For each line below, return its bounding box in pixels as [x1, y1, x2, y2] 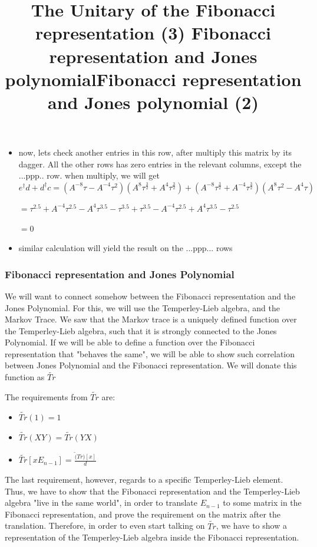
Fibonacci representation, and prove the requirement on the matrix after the [5, 508, 281, 520]
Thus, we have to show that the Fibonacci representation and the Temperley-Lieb [5, 485, 300, 497]
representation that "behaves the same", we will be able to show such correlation [5, 347, 295, 360]
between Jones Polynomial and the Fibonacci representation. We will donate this [5, 359, 297, 371]
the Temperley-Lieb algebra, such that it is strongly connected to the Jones [5, 324, 277, 337]
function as [5, 371, 45, 383]
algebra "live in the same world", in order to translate [5, 496, 197, 509]
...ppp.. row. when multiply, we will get [18, 169, 160, 182]
